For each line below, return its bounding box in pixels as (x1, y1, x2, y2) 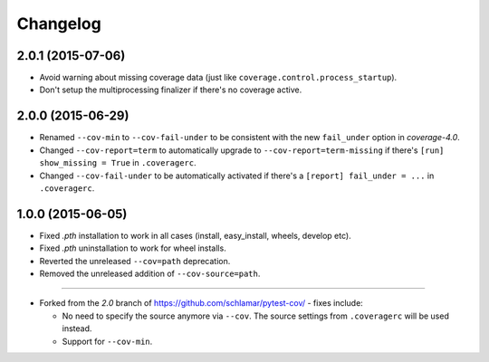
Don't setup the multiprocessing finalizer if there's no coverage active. (39, 84, 302, 95)
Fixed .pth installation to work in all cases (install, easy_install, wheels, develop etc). (39, 230, 352, 241)
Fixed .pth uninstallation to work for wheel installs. (39, 243, 226, 253)
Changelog (16, 14, 101, 33)
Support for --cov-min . (62, 336, 153, 347)
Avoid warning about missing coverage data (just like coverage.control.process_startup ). (39, 72, 398, 83)
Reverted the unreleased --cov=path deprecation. (39, 255, 231, 266)
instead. (62, 323, 92, 334)
